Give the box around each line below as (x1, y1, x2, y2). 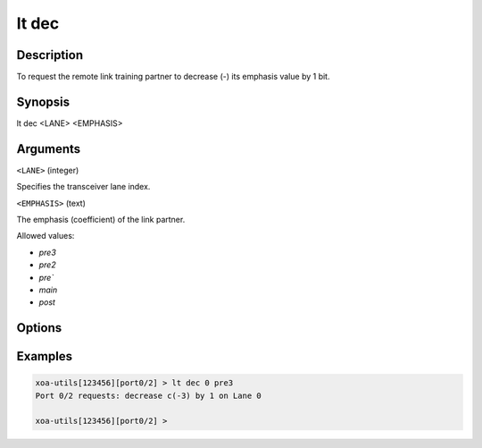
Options (16, 320, 62, 335)
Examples (16, 349, 73, 364)
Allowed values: (16, 231, 75, 241)
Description (16, 47, 84, 63)
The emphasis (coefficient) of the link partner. (16, 215, 186, 225)
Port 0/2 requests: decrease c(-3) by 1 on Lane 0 (35, 390, 262, 401)
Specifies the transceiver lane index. (16, 182, 151, 192)
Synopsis (16, 94, 71, 109)
